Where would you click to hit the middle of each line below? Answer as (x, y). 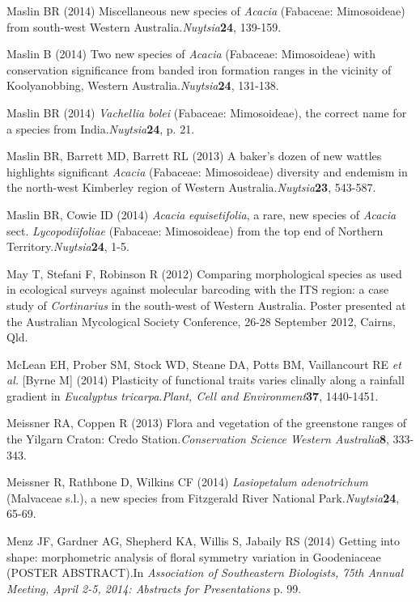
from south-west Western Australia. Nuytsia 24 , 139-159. (144, 26)
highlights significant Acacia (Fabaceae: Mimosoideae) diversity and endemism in (207, 171)
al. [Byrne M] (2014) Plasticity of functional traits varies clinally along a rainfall (206, 380)
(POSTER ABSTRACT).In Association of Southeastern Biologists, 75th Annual (205, 572)
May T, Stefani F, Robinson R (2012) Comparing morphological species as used (204, 273)
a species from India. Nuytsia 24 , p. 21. (101, 128)
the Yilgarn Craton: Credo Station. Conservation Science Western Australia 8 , (198, 439)
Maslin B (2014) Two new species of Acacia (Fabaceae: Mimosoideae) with (191, 54)
